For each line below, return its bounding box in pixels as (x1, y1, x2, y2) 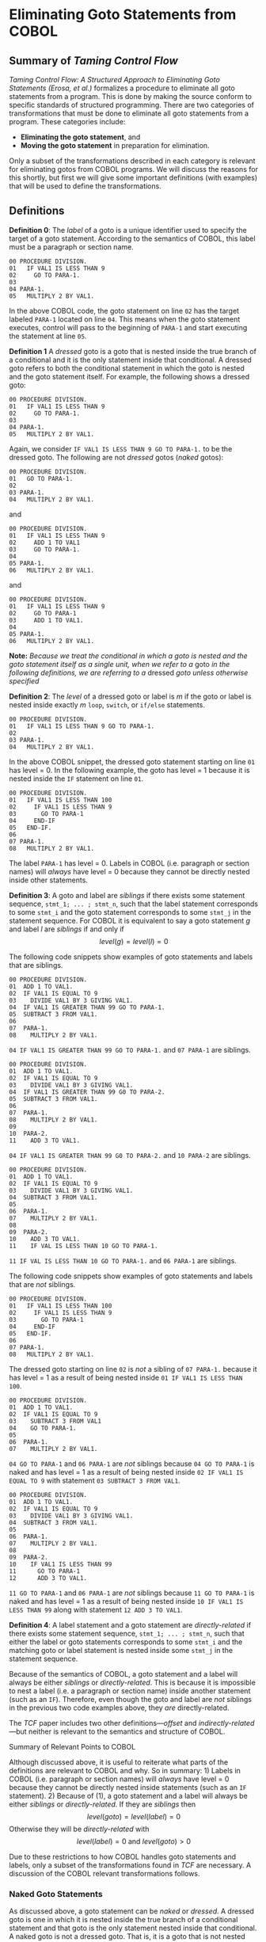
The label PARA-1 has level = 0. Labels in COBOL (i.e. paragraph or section (9, 858, 250, 868)
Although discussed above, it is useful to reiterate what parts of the (9, 1757, 229, 1767)
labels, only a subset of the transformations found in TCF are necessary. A (9, 1860, 252, 1870)
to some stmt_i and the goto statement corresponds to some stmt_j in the (9, 907, 252, 916)
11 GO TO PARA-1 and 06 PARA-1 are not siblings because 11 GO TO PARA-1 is (9, 1588, 255, 1597)
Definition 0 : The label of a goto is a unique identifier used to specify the (9, 225, 248, 234)
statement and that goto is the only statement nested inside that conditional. (9, 1923, 257, 1933)
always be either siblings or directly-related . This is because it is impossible (9, 1677, 256, 1687)
